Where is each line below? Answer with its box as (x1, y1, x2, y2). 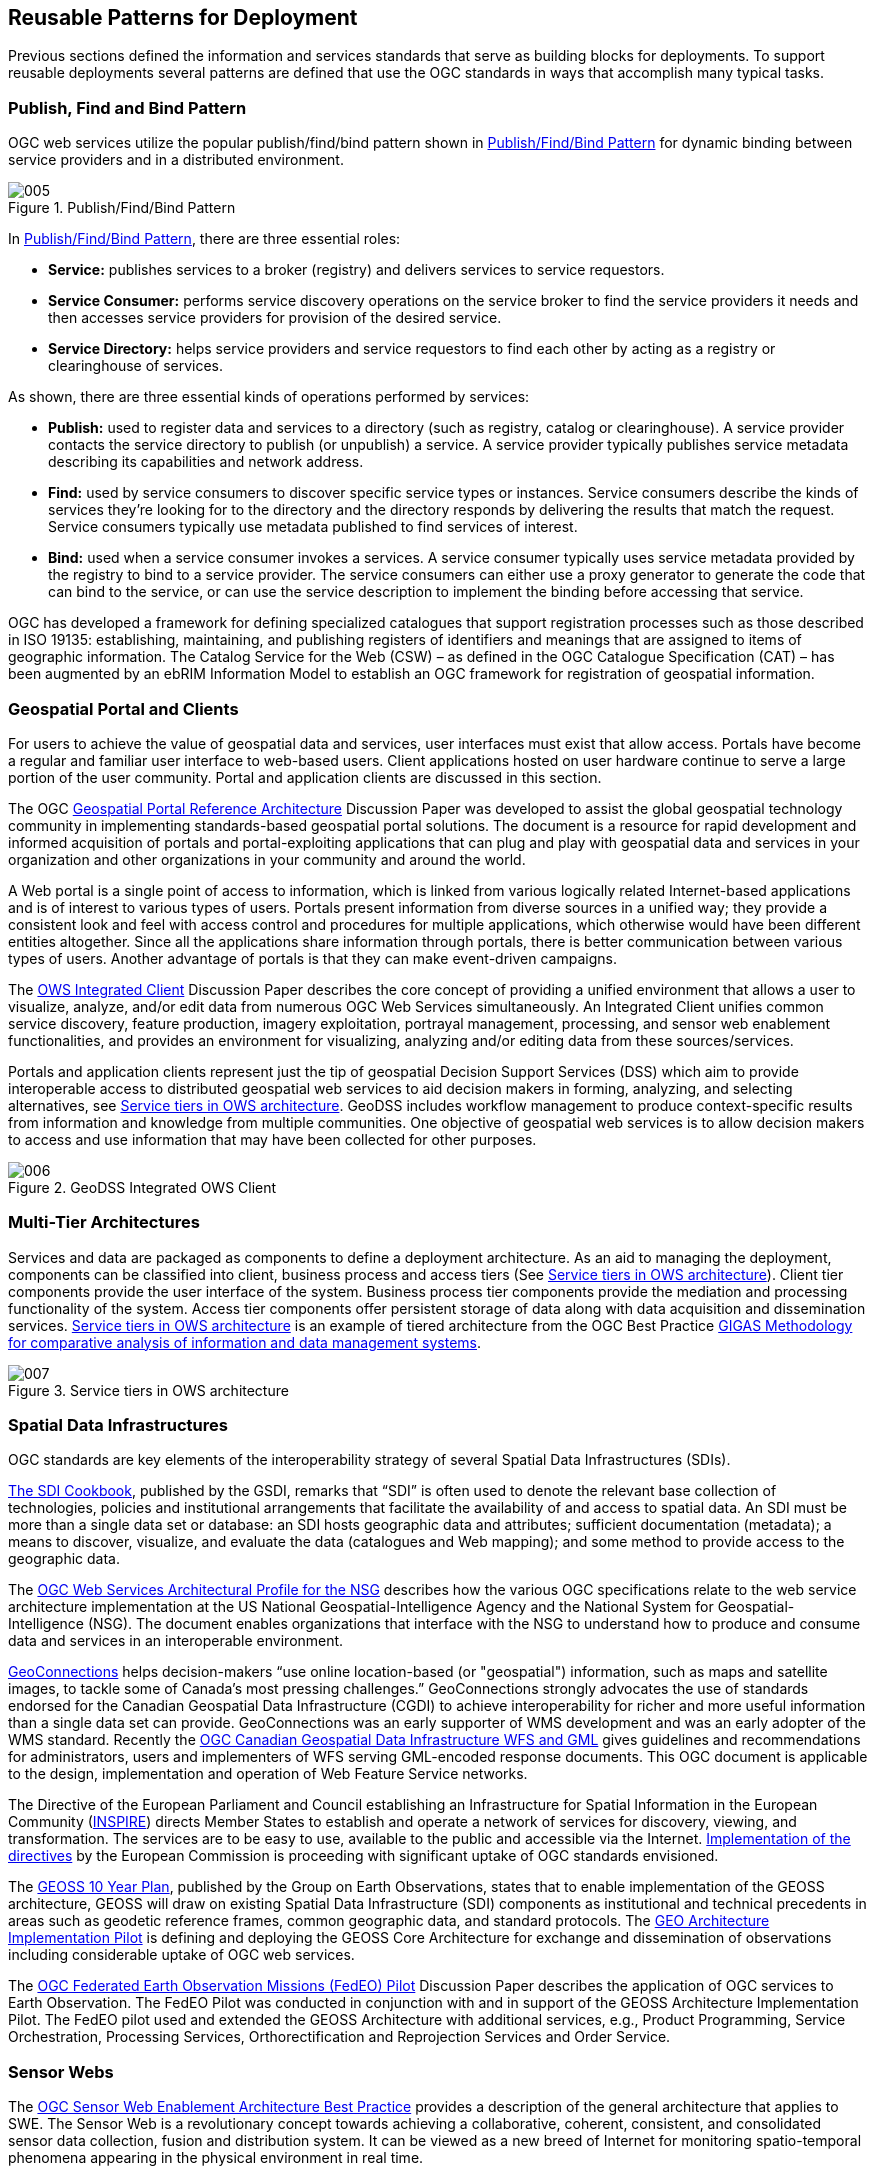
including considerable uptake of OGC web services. (8, 1946, 355, 1964)
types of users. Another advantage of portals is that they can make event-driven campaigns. (8, 949, 617, 967)
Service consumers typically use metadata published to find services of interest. (48, 518, 578, 536)
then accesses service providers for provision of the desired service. (48, 309, 502, 327)
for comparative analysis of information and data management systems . (8, 1333, 482, 1351)
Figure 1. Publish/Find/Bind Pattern (8, 199, 236, 217)
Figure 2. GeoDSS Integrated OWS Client (8, 1178, 277, 1196)
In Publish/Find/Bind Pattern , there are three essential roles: (8, 230, 401, 248)
